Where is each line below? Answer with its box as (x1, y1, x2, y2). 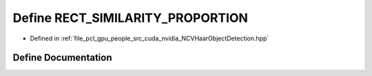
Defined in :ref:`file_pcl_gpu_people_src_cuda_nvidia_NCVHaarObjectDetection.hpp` (30, 34, 269, 42)
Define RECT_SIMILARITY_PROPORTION (12, 10, 248, 25)
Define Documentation (12, 52, 112, 64)
